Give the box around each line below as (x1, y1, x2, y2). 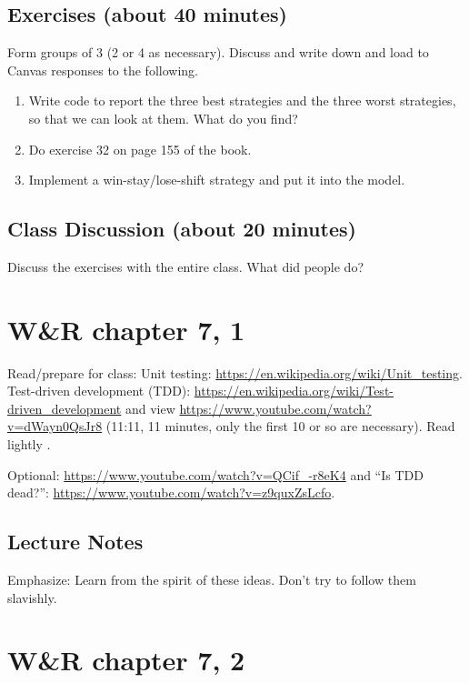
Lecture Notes (7, 527, 144, 556)
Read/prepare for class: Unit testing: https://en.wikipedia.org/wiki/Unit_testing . (7, 363, 463, 382)
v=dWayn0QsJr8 (7, 417, 103, 436)
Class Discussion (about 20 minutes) (7, 215, 356, 243)
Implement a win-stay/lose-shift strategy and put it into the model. (28, 170, 405, 189)
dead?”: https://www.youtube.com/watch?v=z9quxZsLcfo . (7, 483, 335, 502)
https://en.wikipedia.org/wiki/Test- (194, 381, 394, 400)
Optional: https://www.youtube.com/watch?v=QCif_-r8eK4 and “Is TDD (7, 465, 424, 484)
